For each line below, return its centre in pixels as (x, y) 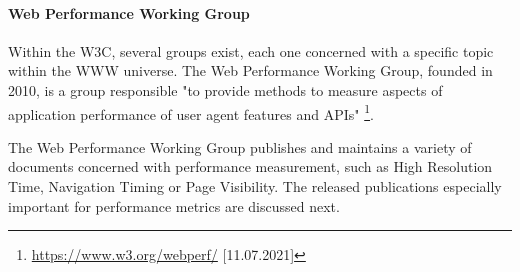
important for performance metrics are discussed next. (174, 205)
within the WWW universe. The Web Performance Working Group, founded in (250, 70)
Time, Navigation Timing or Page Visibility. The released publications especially (255, 186)
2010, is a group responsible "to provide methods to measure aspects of (225, 89)
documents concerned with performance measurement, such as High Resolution (250, 166)
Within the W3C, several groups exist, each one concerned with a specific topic (251, 50)
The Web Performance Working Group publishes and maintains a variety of (240, 146)
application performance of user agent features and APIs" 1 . (191, 112)
